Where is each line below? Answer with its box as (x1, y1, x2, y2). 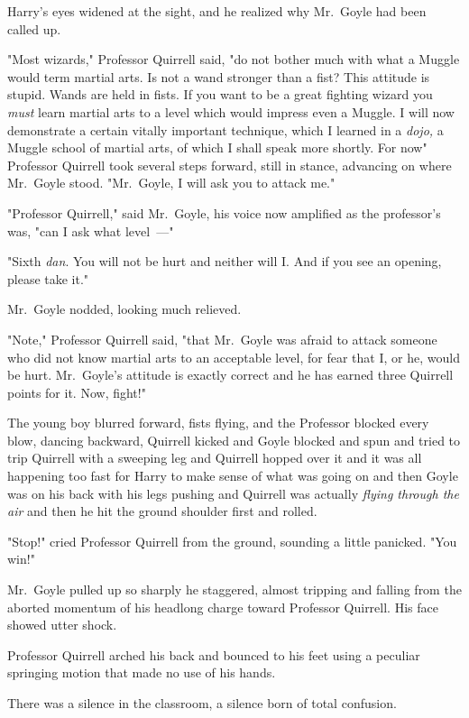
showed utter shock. (7, 615, 117, 634)
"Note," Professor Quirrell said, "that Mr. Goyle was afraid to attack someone (7, 329, 437, 348)
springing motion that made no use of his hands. (7, 663, 276, 682)
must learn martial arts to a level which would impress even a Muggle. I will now (7, 102, 455, 121)
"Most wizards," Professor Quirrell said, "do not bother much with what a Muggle (7, 50, 460, 69)
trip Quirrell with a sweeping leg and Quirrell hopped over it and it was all (7, 448, 422, 467)
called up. (7, 19, 61, 38)
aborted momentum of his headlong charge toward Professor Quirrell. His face (7, 597, 438, 616)
